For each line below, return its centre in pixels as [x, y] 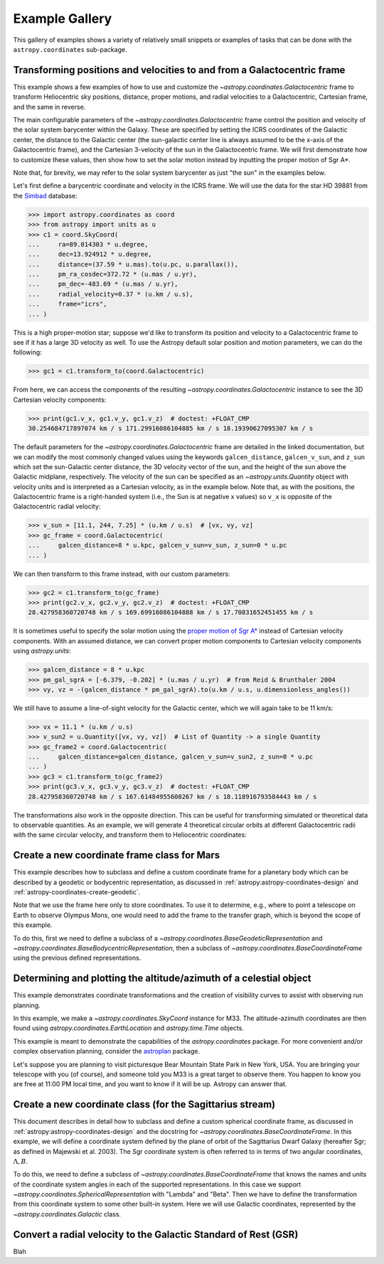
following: [27, 353]
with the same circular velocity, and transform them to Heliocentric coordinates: [130, 835]
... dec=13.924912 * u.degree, [90, 255]
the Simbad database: [45, 196]
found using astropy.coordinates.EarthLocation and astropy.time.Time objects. [129, 1028]
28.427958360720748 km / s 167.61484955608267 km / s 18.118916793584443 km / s [172, 797]
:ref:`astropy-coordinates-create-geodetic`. [77, 892]
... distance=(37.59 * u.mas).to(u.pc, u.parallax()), [133, 264]
